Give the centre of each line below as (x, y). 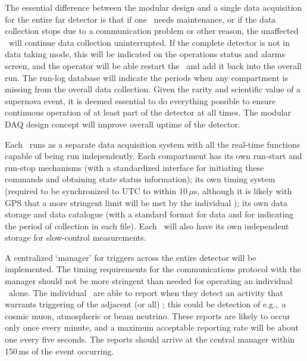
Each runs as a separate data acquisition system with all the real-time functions (153, 144)
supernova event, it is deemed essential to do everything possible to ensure (140, 100)
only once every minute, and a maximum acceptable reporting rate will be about (152, 327)
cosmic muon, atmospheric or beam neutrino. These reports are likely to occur (148, 315)
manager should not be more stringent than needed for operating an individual (149, 281)
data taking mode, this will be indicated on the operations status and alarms (145, 54)
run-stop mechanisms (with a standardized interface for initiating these (134, 167)
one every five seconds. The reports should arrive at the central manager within (150, 339)
